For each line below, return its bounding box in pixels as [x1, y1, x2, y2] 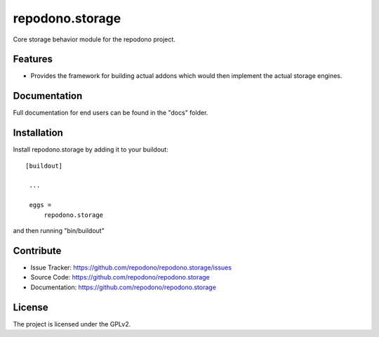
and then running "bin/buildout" [13, 227, 105, 234]
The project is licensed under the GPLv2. [13, 319, 131, 328]
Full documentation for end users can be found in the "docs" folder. [13, 109, 208, 117]
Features [13, 53, 53, 65]
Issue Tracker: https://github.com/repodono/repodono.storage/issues [30, 263, 232, 272]
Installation [13, 127, 63, 139]
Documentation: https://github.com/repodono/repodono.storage [30, 283, 217, 291]
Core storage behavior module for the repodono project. [13, 35, 175, 44]
